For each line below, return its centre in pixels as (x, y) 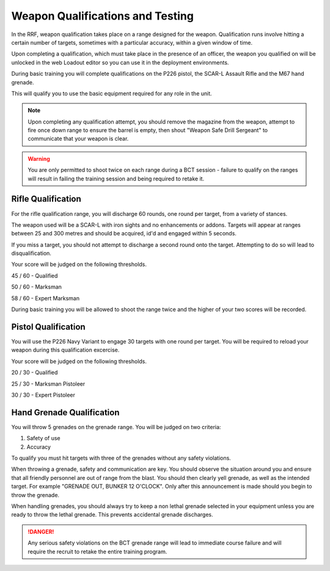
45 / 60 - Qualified (35, 276)
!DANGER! (41, 531)
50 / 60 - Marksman (37, 287)
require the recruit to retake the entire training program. (97, 551)
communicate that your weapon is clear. (78, 139)
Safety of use (43, 438)
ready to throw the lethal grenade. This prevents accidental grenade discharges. (112, 515)
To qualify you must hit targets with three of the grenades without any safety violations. (121, 458)
